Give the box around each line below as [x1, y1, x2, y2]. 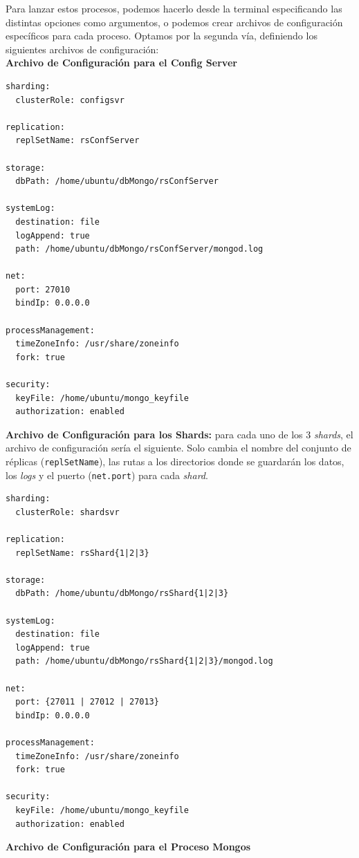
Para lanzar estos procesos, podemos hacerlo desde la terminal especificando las [6, 1, 342, 15]
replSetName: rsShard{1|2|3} [15, 548, 149, 558]
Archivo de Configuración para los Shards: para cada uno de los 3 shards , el [6, 427, 353, 441]
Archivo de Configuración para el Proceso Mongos [6, 839, 251, 854]
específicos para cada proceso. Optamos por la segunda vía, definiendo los [6, 28, 317, 43]
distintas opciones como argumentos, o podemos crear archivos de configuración [6, 15, 343, 29]
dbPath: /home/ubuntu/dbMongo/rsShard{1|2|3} [15, 588, 229, 599]
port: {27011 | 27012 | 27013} [15, 697, 159, 707]
